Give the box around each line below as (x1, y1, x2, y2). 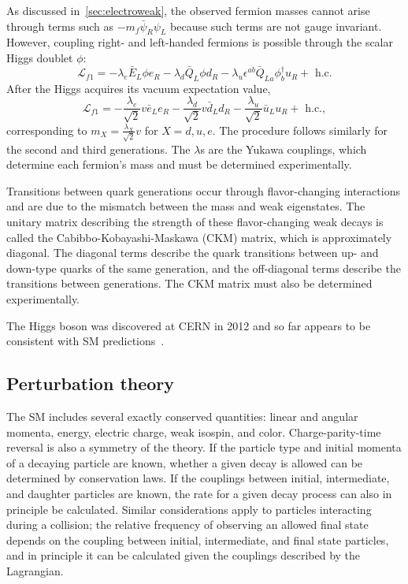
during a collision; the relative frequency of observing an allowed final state (6, 516, 369, 533)
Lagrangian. (6, 562, 64, 578)
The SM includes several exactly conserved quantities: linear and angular (6, 407, 358, 424)
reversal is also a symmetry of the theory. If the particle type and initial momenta (6, 439, 402, 456)
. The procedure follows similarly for (212, 121, 388, 138)
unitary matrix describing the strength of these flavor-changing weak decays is (6, 214, 384, 229)
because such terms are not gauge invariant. (170, 17, 382, 34)
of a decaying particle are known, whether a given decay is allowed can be (6, 454, 363, 471)
